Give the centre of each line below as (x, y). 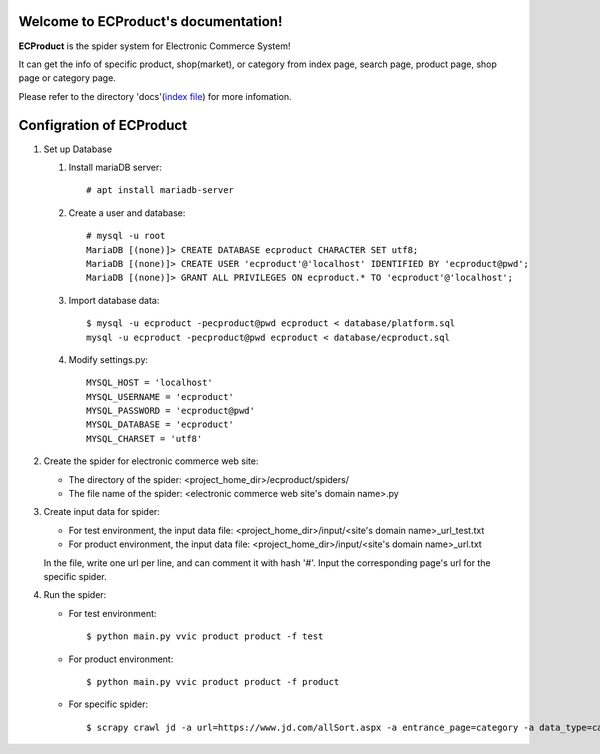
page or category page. (67, 78)
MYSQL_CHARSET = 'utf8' (144, 438)
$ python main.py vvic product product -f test (205, 636)
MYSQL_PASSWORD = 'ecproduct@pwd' (170, 411)
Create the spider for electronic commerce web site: (151, 461)
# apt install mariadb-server (160, 190)
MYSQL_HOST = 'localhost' (150, 383)
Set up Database (78, 149)
